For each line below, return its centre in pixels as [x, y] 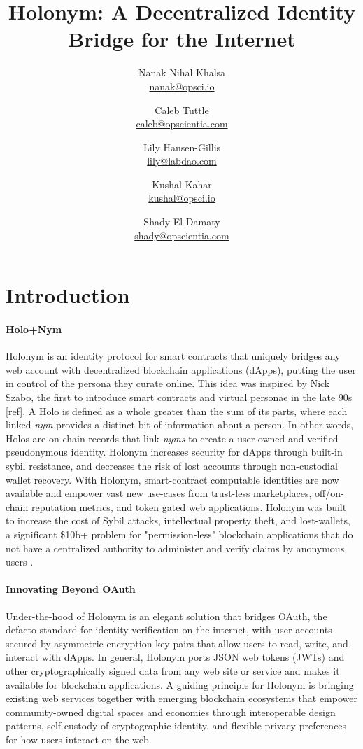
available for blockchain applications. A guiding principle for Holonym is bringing [180, 684]
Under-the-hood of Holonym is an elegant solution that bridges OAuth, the [166, 616]
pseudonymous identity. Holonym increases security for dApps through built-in [174, 452]
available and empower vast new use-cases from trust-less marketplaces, [159, 493]
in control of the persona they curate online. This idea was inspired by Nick [168, 383]
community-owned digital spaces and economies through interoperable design [171, 712]
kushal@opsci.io [182, 198]
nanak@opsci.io [182, 86]
